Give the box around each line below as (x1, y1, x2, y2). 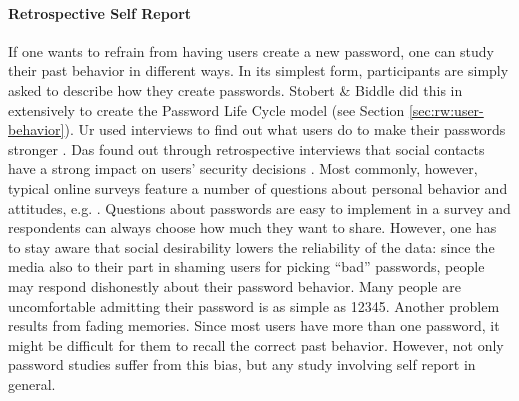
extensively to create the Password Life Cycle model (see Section (8, 99, 405, 120)
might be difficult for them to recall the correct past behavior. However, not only (8, 334, 504, 355)
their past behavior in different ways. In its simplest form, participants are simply (8, 60, 509, 81)
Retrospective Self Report (8, 2, 192, 23)
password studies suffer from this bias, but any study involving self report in (8, 354, 476, 375)
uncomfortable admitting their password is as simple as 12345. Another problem (8, 295, 500, 316)
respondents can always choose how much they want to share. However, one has (8, 217, 497, 238)
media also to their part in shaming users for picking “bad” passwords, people (8, 256, 485, 277)
